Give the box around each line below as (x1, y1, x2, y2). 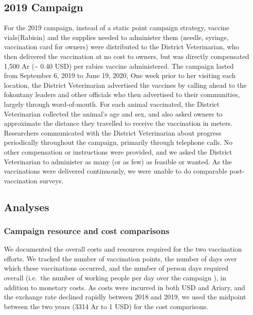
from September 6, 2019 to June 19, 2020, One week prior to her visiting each (4, 70, 236, 80)
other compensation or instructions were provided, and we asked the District (4, 146, 233, 157)
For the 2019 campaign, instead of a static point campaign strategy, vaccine (4, 22, 230, 33)
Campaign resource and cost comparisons (4, 225, 169, 236)
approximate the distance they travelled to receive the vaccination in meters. (4, 118, 233, 128)
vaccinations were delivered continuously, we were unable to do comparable (4, 166, 228, 176)
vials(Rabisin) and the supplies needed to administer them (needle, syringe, (4, 32, 229, 42)
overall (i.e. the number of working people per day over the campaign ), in (4, 273, 226, 283)
